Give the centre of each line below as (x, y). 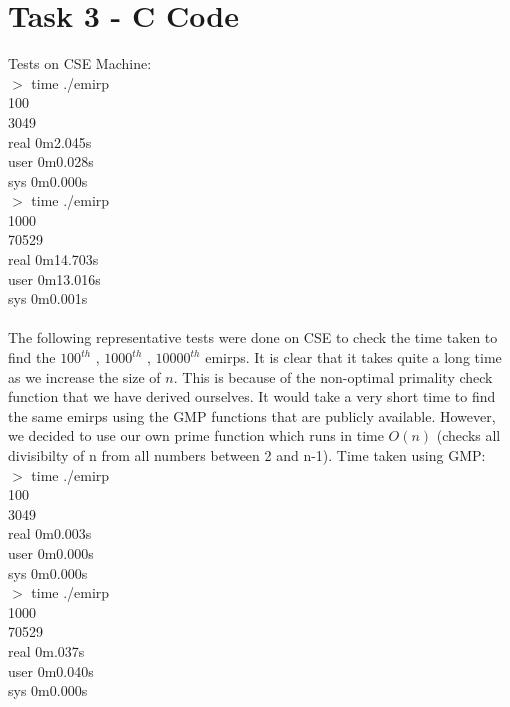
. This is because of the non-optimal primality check (333, 376)
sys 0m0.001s (48, 298)
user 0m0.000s (51, 552)
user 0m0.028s (51, 161)
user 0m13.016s (54, 278)
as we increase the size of (84, 376)
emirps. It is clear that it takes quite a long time (353, 357)
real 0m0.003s (50, 533)
